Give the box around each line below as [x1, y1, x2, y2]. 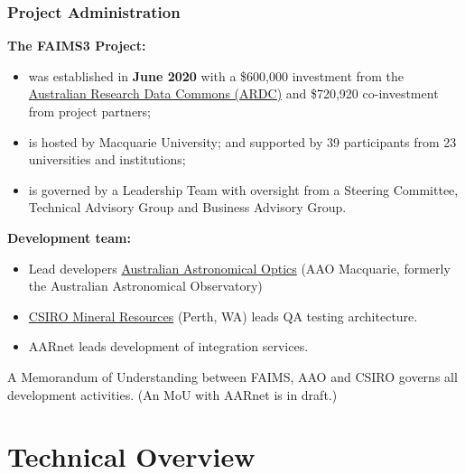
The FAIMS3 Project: [7, 36, 146, 55]
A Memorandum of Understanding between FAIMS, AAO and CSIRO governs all [7, 367, 458, 386]
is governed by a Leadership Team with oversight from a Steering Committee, [28, 180, 459, 199]
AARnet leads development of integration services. [28, 337, 309, 356]
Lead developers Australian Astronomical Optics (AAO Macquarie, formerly [28, 258, 451, 277]
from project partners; [28, 102, 151, 120]
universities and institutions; [28, 150, 186, 169]
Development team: [7, 228, 131, 246]
